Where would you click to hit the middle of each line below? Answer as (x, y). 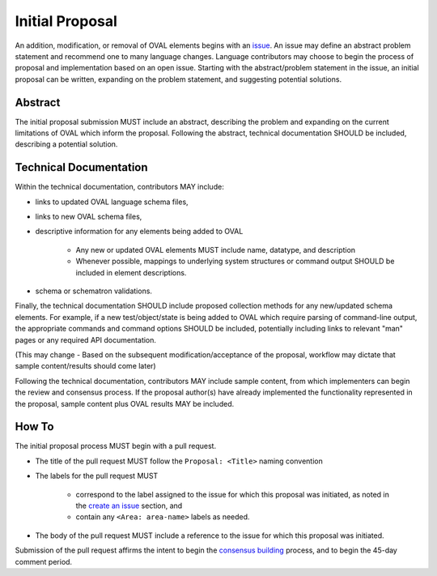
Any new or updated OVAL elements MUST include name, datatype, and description (216, 250)
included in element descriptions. (131, 272)
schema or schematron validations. (94, 291)
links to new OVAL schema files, (89, 217)
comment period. (44, 561)
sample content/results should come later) (86, 366)
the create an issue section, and (129, 506)
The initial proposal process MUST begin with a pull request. (116, 446)
